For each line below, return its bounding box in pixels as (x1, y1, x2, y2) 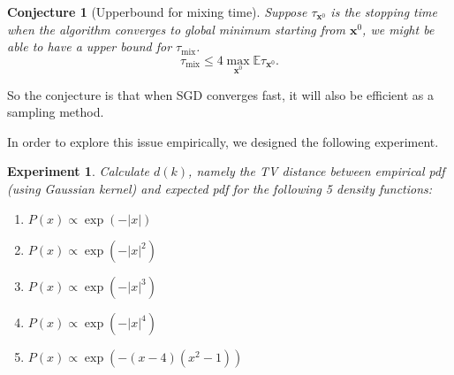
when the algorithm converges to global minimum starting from (7, 19, 345, 38)
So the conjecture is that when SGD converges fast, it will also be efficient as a (7, 85, 434, 103)
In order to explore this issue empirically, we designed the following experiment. (7, 132, 439, 150)
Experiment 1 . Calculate (7, 162, 150, 180)
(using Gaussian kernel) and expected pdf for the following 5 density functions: (7, 179, 433, 197)
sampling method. (7, 103, 104, 121)
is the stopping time (330, 3, 437, 20)
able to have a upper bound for (7, 37, 172, 56)
